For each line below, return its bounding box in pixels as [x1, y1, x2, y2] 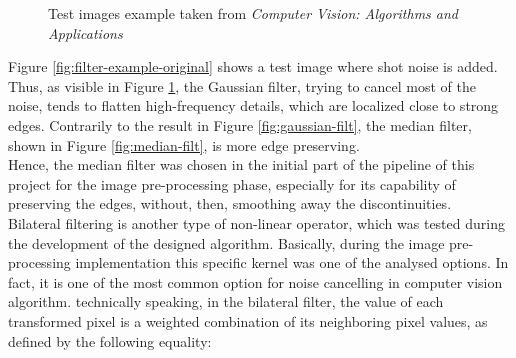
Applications [48, 22, 123, 43]
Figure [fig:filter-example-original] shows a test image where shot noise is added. [8, 56, 498, 77]
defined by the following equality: [8, 330, 212, 351]
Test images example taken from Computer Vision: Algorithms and [48, 3, 459, 23]
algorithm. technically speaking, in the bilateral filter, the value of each [8, 291, 444, 312]
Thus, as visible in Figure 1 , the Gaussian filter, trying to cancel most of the [8, 75, 476, 96]
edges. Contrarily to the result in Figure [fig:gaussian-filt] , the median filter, [8, 114, 472, 135]
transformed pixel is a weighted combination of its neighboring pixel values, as [8, 310, 488, 331]
